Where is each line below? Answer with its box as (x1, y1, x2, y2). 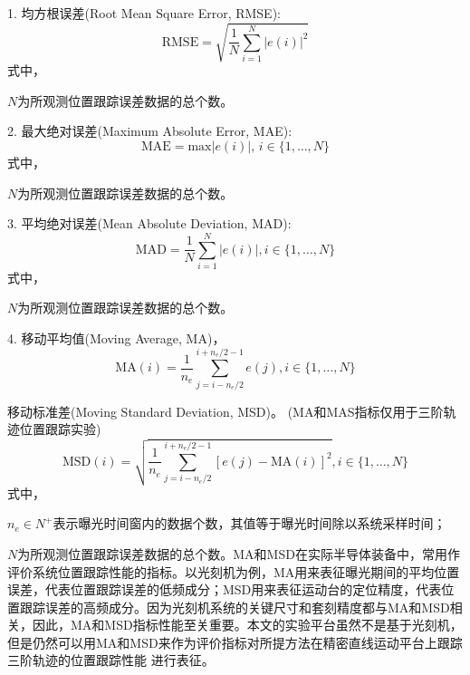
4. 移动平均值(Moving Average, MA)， (7, 329, 225, 348)
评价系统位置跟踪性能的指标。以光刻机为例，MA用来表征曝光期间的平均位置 (7, 562, 460, 581)
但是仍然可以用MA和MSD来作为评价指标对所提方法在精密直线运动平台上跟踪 (7, 632, 463, 651)
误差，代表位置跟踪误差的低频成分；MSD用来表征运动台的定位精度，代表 (7, 580, 442, 599)
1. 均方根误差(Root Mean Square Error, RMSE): (7, 4, 281, 22)
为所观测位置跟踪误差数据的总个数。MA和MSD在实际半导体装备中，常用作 (17, 544, 460, 563)
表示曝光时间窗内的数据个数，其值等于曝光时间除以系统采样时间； (53, 514, 446, 533)
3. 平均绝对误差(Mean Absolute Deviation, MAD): (7, 214, 292, 233)
